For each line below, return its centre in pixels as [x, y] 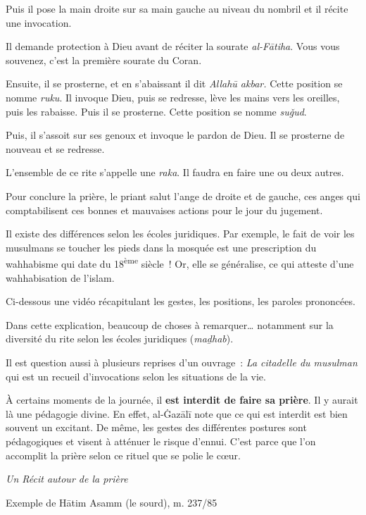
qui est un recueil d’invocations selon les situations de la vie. [136, 376]
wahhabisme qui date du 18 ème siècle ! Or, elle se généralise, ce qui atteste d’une [180, 262]
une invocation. [39, 22]
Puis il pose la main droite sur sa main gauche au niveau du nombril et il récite [177, 8]
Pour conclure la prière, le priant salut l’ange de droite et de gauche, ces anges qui [183, 196]
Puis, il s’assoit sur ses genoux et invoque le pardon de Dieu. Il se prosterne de [175, 135]
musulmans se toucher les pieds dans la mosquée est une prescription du [161, 247]
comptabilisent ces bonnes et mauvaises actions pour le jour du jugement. [164, 210]
